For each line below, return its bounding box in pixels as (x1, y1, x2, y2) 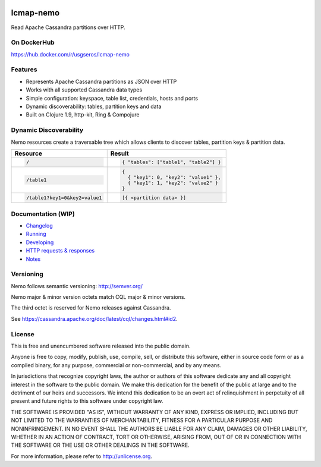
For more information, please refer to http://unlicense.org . (11, 452, 153, 460)
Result (110, 149, 129, 157)
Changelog (26, 222, 53, 229)
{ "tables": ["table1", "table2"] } (122, 159, 221, 165)
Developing (26, 238, 54, 246)
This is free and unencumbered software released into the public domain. (11, 342, 191, 349)
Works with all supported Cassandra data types (26, 86, 143, 93)
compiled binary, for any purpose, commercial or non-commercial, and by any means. (11, 361, 222, 368)
